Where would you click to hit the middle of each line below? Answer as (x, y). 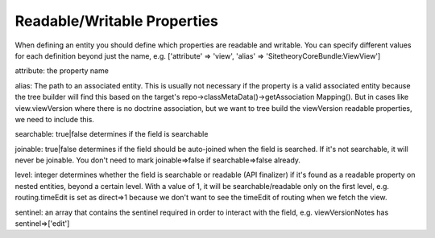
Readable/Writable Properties (117, 21)
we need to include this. (54, 119)
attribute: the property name (62, 71)
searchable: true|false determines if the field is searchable (112, 134)
